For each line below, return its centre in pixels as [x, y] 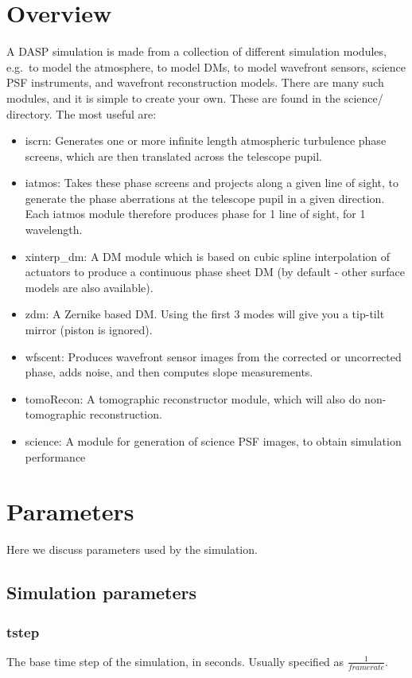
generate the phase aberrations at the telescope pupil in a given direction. [205, 198]
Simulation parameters [102, 592]
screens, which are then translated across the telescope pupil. [173, 156]
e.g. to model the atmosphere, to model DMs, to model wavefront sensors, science [206, 66]
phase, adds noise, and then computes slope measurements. [169, 372]
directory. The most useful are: [82, 113]
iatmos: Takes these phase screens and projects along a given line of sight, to [212, 183]
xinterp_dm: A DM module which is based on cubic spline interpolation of [208, 256]
